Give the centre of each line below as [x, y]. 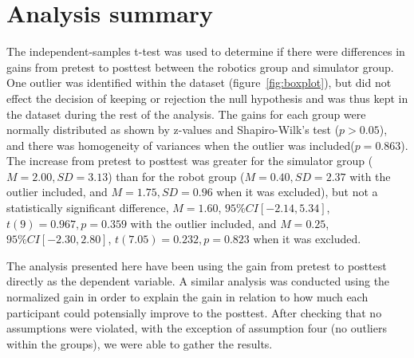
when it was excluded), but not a [297, 192]
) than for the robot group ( [176, 176]
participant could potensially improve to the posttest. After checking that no [194, 312]
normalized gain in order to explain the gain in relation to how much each [187, 297]
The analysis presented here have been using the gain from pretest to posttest [197, 265]
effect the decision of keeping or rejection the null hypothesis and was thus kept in [207, 98]
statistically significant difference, [88, 208]
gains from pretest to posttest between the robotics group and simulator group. [200, 67]
